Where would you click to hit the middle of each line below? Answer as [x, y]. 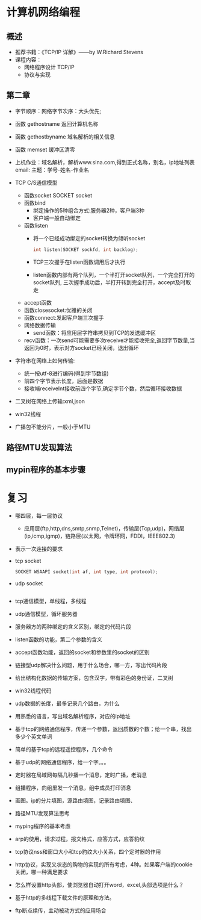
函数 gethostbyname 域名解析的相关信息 [65, 137]
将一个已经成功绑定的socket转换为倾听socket [89, 238]
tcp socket [28, 561]
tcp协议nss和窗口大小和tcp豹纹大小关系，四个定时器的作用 [88, 852]
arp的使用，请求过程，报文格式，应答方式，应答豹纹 [80, 839]
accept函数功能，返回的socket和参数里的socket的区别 [82, 652]
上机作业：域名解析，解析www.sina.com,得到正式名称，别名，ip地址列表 [105, 162]
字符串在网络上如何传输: [45, 360]
